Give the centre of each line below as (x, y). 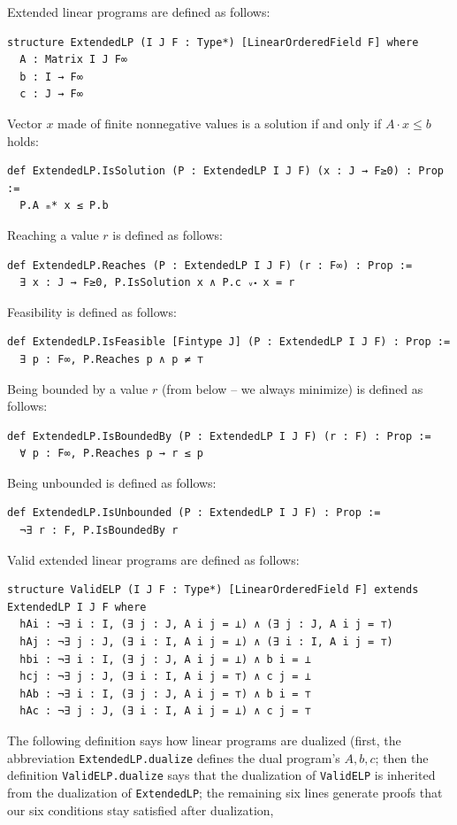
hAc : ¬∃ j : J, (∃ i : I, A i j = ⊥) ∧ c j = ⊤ (165, 711)
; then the (402, 757)
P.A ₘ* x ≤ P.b (64, 206)
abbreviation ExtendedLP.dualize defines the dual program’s (174, 757)
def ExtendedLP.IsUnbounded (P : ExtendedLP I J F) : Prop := (194, 513)
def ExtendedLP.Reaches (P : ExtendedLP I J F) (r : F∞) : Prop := (210, 265)
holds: (23, 140)
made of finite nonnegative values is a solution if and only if (220, 123)
